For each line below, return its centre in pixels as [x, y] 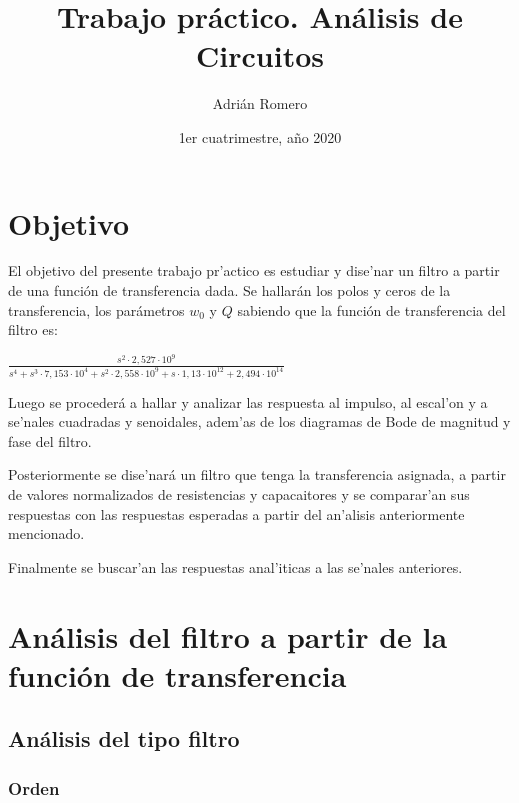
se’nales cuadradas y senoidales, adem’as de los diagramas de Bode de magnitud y [259, 421]
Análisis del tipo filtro [124, 738]
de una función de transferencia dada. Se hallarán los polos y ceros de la [229, 290]
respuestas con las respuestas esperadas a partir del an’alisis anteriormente [236, 513]
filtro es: [33, 329]
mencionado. [46, 533]
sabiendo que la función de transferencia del [371, 309]
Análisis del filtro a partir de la [228, 635]
